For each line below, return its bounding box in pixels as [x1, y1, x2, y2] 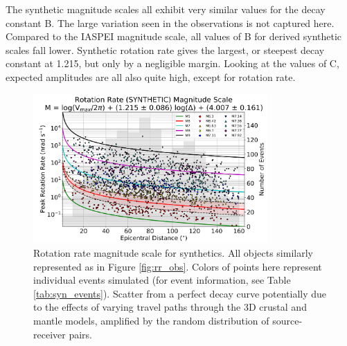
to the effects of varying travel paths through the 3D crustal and [33, 300, 307, 314]
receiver [33, 327, 66, 341]
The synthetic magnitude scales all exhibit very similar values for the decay [6, 2, 326, 16]
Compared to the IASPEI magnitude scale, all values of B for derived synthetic [6, 29, 342, 44]
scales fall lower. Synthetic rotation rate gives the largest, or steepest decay [6, 42, 325, 57]
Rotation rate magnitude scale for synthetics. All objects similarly [33, 246, 313, 259]
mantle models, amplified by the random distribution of [33, 313, 269, 327]
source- [272, 313, 303, 327]
